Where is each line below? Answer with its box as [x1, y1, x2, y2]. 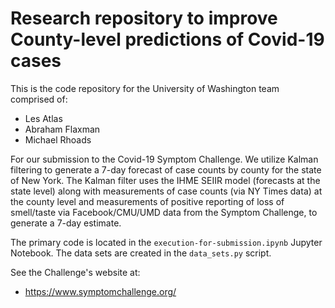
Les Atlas [24, 112, 63, 124]
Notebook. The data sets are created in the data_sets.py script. [10, 247, 272, 259]
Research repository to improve [10, 7, 278, 30]
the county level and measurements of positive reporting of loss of [10, 195, 285, 207]
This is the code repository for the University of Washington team [10, 82, 280, 94]
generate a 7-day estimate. [10, 217, 122, 229]
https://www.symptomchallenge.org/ [24, 285, 177, 297]
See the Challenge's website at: [10, 266, 141, 278]
